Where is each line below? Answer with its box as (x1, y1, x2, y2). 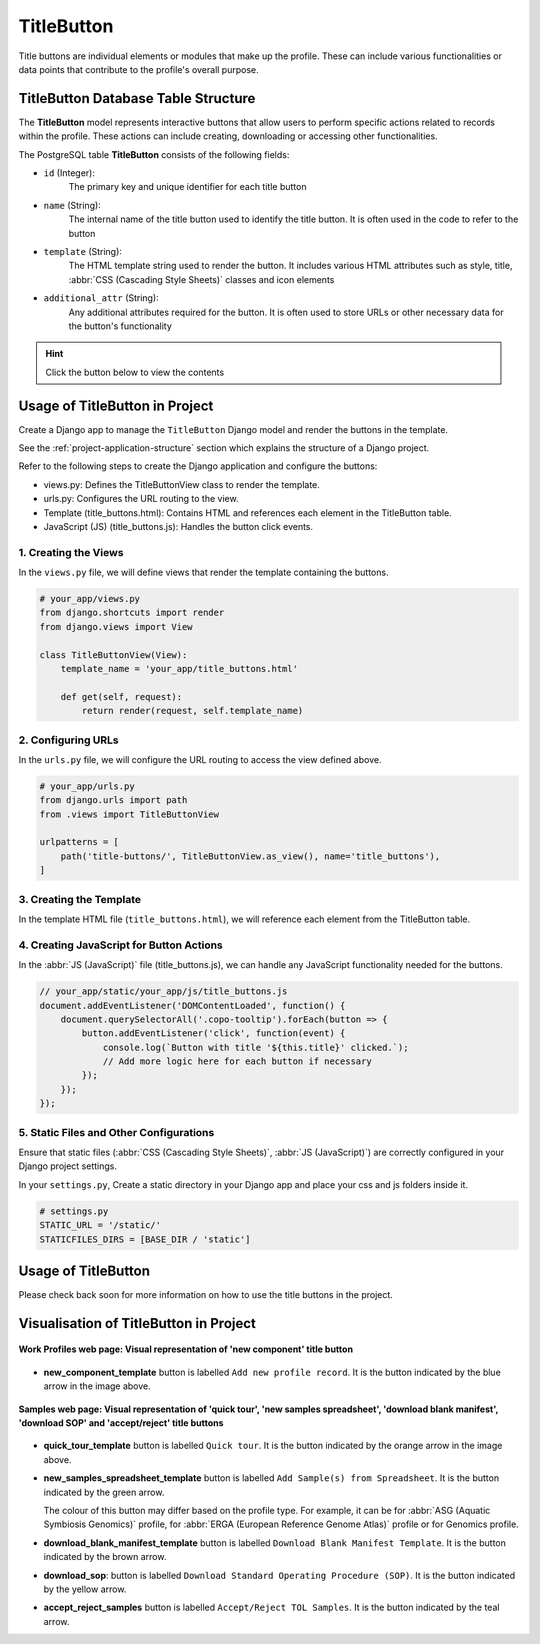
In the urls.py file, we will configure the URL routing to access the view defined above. (18, 753, 382, 765)
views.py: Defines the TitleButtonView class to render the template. (43, 478, 320, 490)
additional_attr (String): (43, 292, 159, 304)
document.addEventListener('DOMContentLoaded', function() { (39, 1000, 346, 1011)
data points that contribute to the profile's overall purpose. (18, 63, 259, 75)
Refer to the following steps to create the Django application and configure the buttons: (18, 460, 378, 472)
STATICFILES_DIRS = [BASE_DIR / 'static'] (39, 1233, 251, 1245)
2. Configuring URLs (18, 733, 119, 747)
